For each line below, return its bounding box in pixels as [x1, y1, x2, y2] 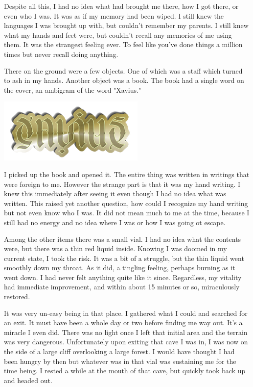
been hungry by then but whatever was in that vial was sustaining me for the [4, 356, 236, 366]
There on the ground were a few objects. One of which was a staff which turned [4, 65, 243, 76]
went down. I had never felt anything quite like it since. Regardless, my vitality [4, 272, 242, 282]
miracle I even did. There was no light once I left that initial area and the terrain [4, 327, 248, 337]
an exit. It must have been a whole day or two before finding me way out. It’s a [4, 317, 243, 328]
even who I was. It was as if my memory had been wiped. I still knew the [4, 10, 224, 21]
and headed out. [4, 375, 52, 385]
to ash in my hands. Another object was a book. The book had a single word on [4, 75, 244, 85]
